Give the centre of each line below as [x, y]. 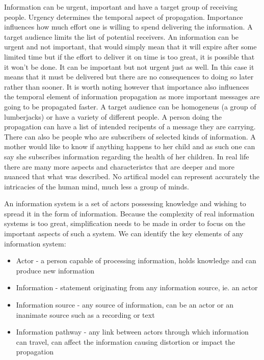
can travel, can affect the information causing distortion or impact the [126, 341]
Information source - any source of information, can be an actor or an [125, 305]
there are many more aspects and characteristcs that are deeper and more [120, 166]
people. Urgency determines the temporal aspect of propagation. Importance [124, 17]
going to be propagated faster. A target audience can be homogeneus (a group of [130, 106]
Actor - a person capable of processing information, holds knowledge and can [136, 260]
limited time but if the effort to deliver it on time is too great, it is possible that [129, 56]
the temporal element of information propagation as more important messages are [132, 96]
